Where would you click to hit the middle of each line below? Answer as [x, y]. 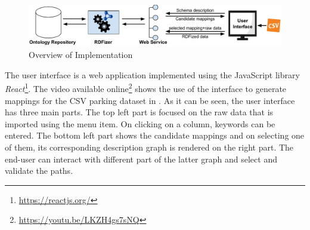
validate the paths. [39, 171]
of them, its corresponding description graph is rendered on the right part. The [149, 147]
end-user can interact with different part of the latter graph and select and [141, 159]
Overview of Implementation [81, 55]
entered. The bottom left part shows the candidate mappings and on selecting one [155, 135]
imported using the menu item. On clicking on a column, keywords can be [140, 123]
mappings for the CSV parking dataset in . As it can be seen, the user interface [150, 100]
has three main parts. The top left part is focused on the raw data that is [139, 112]
